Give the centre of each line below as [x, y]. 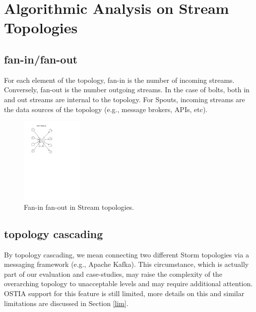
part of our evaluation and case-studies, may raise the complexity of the [113, 274]
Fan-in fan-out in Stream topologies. [79, 207]
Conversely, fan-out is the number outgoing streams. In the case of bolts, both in [127, 90]
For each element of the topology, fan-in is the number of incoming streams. [119, 80]
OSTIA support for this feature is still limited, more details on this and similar [124, 293]
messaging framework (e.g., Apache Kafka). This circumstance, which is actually [127, 264]
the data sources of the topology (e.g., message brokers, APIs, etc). [106, 109]
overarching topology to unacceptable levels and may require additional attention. [128, 283]
